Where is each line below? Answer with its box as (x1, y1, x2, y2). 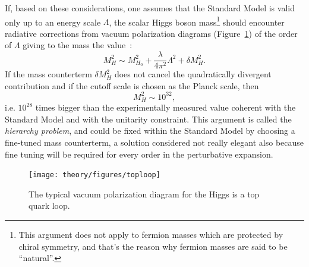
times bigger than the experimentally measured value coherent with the (35, 101, 296, 114)
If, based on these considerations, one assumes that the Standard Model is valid (5, 2, 295, 14)
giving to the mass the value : (23, 39, 133, 51)
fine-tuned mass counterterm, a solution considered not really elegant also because (5, 136, 304, 149)
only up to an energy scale (5, 15, 101, 28)
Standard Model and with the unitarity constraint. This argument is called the (5, 112, 292, 125)
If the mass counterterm (5, 68, 92, 80)
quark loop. (29, 199, 70, 212)
